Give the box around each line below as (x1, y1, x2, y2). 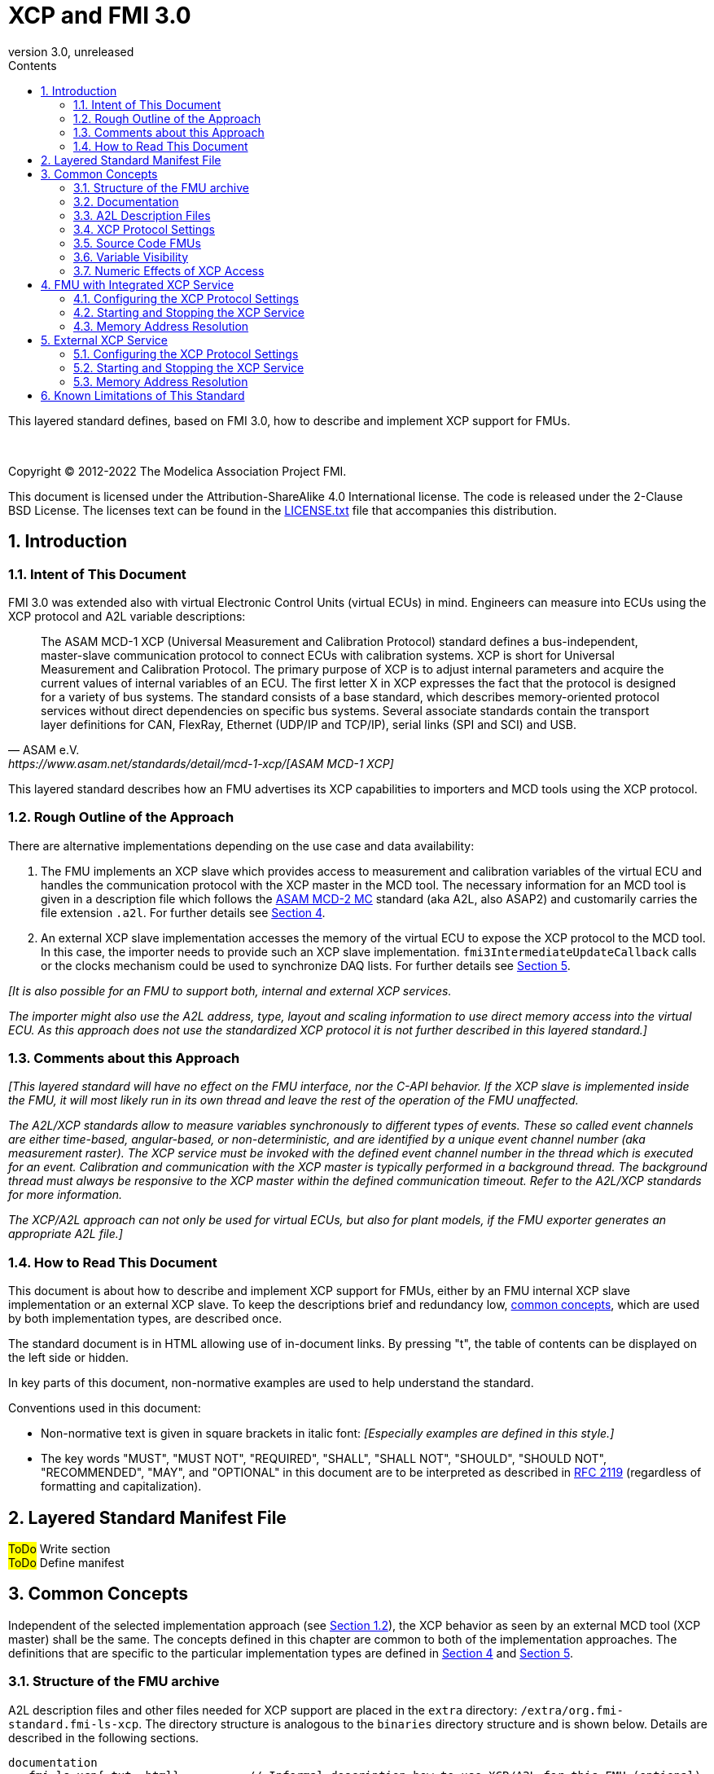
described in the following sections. (8, 1730, 199, 1745)
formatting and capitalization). (41, 1479, 202, 1494)
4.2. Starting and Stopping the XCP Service (73, 305, 304, 319)
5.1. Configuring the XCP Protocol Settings (73, 346, 299, 361)
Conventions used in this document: (8, 1401, 201, 1416)
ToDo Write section (8, 1542, 111, 1557)
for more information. (8, 1188, 123, 1202)
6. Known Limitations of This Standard (41, 388, 245, 402)
